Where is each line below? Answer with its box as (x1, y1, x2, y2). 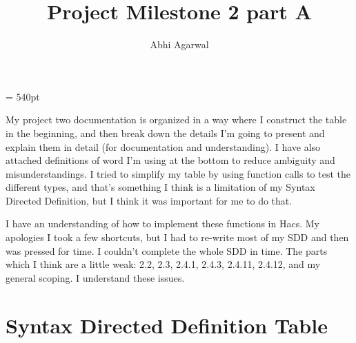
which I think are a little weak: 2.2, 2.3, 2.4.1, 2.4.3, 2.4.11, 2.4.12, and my (6, 257, 321, 271)
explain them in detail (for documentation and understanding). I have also (6, 139, 321, 154)
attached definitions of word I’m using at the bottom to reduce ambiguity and (6, 153, 335, 167)
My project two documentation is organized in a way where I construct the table (6, 112, 347, 127)
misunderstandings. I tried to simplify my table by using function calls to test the (6, 166, 350, 180)
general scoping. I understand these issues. (6, 270, 185, 284)
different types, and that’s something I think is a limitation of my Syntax (6, 180, 315, 194)
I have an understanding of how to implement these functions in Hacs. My (6, 216, 319, 231)
